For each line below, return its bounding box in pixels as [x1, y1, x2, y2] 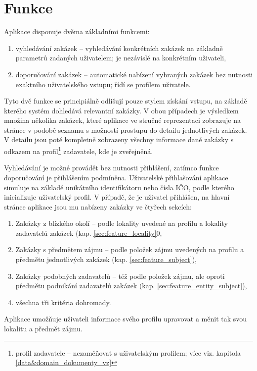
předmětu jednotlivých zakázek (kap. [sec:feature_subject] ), [15, 254, 197, 265]
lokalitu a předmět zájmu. [4, 323, 83, 334]
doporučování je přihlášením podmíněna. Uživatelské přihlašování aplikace [4, 172, 228, 182]
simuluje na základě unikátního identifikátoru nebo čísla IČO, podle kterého [4, 182, 234, 192]
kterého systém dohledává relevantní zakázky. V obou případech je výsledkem [4, 105, 239, 115]
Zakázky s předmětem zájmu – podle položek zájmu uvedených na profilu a [15, 244, 244, 255]
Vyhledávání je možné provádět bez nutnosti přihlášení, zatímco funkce [4, 162, 219, 173]
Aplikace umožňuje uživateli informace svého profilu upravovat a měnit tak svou [4, 314, 247, 324]
